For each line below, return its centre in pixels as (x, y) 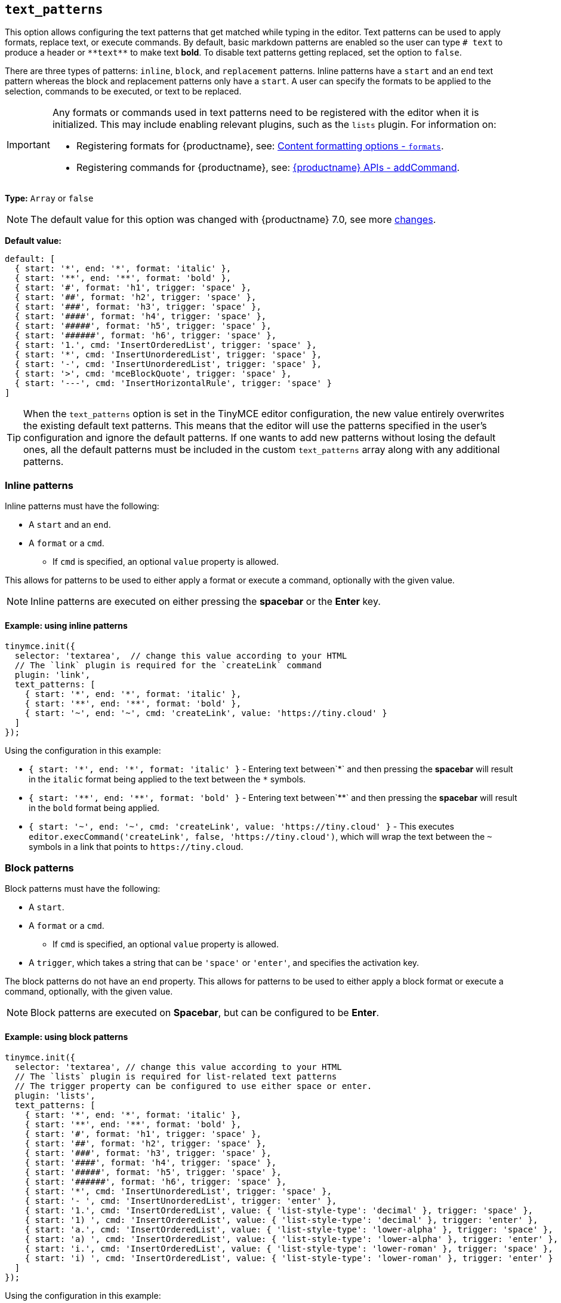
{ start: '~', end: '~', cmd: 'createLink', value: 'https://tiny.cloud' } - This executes (241, 827)
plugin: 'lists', (55, 1096)
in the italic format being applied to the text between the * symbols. (167, 779)
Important (28, 145)
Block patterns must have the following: (83, 889)
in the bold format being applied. (94, 808)
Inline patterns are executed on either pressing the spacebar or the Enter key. (206, 602)
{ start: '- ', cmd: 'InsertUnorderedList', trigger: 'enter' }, (181, 1201)
